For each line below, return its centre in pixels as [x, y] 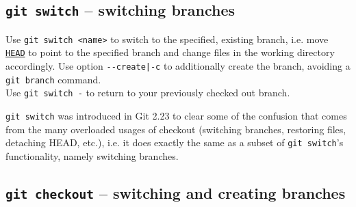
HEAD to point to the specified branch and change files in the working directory [170, 52]
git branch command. [53, 79]
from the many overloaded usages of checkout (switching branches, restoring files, [176, 129]
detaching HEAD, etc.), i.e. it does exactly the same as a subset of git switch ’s [175, 142]
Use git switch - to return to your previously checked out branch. [148, 93]
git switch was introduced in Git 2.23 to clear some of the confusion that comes [176, 116]
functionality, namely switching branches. [92, 155]
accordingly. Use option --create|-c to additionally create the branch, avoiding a [178, 66]
